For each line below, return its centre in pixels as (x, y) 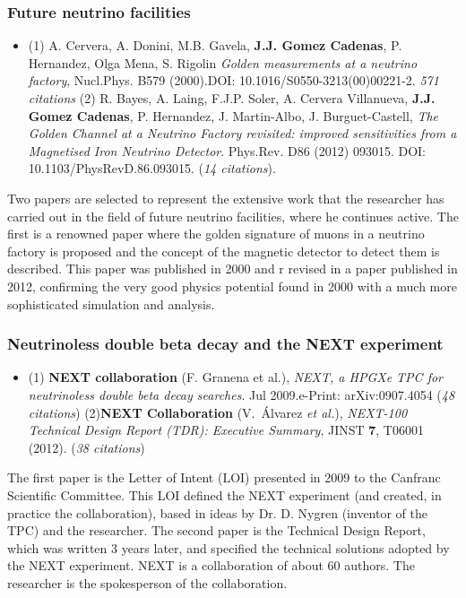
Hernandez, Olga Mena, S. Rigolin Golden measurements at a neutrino (223, 62)
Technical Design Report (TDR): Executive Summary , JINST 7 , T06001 (226, 430)
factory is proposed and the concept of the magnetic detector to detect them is (224, 251)
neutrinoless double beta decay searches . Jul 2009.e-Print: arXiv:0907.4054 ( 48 (242, 394)
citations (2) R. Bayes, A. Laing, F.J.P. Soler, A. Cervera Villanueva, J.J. (232, 98)
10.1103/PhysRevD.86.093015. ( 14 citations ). (152, 168)
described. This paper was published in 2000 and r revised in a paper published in (233, 269)
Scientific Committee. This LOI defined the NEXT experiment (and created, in (224, 494)
